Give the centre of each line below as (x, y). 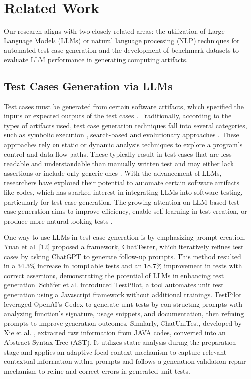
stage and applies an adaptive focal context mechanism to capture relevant (115, 351)
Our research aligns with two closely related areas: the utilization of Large (114, 31)
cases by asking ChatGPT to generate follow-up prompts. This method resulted (123, 256)
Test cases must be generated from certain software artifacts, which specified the (124, 106)
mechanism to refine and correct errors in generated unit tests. (97, 370)
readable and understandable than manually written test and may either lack (119, 163)
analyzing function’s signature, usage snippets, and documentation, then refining (124, 313)
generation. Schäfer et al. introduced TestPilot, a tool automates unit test (114, 285)
